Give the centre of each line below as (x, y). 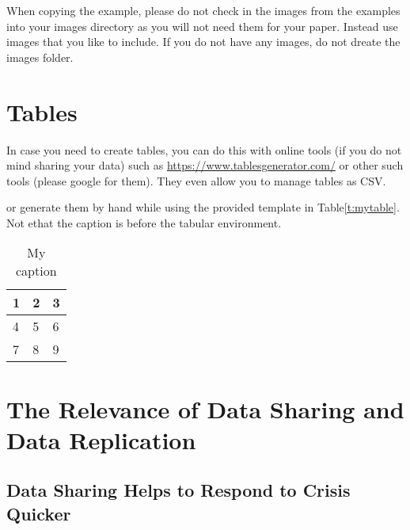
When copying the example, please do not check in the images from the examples (203, 10)
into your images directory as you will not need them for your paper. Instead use (202, 26)
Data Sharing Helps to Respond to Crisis (178, 490)
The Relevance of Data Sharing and (205, 408)
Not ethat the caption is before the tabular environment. (144, 222)
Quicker (39, 513)
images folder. (40, 57)
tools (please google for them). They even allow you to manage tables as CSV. (196, 180)
